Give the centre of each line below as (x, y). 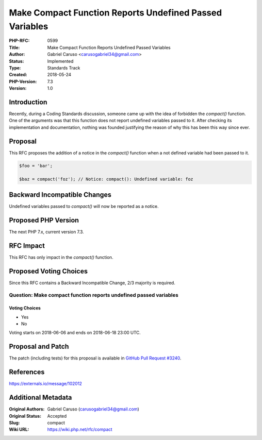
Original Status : (25, 416)
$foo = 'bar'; (36, 166)
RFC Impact (27, 245)
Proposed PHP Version (44, 220)
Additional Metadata (41, 398)
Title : (15, 47)
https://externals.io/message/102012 (46, 384)
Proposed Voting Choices (48, 271)
